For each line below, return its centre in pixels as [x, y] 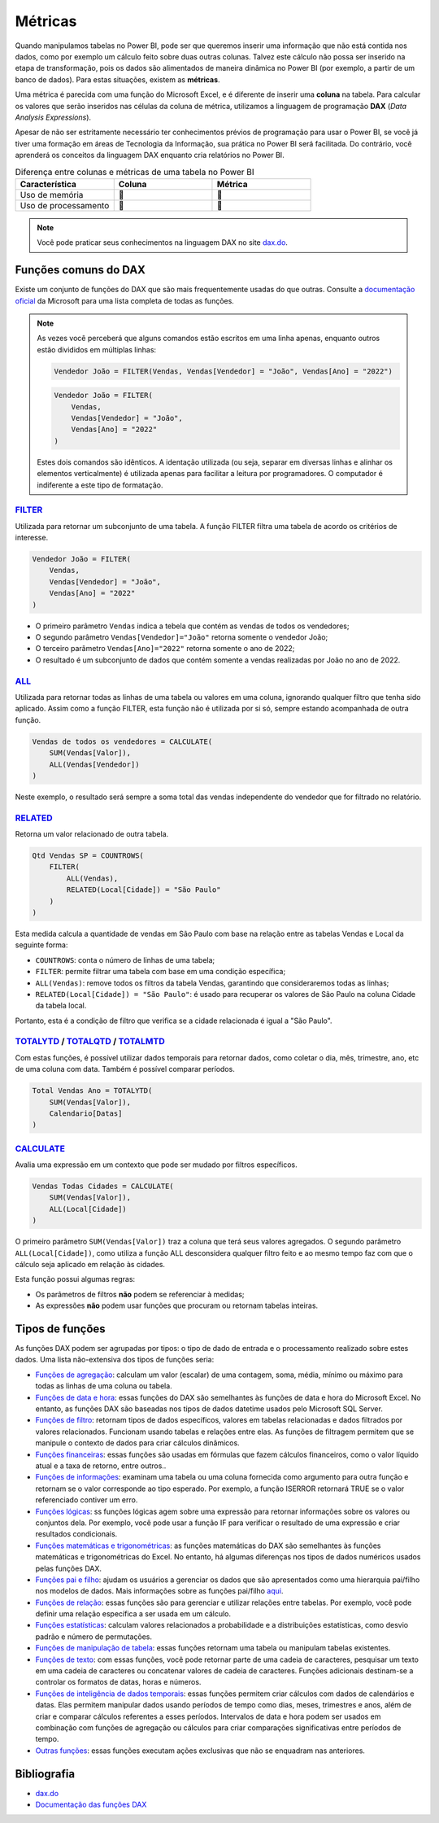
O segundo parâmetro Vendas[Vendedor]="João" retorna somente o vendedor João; [182, 637]
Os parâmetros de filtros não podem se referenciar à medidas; [140, 1294]
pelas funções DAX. [68, 1568]
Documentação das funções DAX [91, 1805]
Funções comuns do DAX [80, 270]
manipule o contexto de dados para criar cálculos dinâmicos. [137, 1443]
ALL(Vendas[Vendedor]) [94, 764]
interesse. [32, 538]
